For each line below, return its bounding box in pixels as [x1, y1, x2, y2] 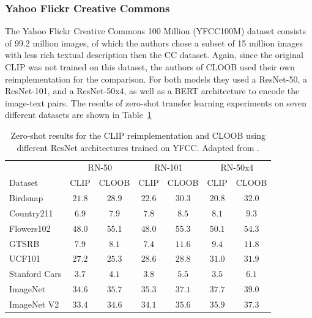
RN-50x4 [220, 161, 254, 174]
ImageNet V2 [9, 298, 59, 310]
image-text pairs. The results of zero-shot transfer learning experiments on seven [5, 96, 307, 109]
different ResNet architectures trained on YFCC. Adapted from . [17, 141, 259, 153]
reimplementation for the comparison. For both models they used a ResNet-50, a [5, 72, 307, 85]
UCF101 [9, 252, 40, 265]
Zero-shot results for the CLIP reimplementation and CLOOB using [10, 128, 266, 141]
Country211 [9, 206, 53, 219]
